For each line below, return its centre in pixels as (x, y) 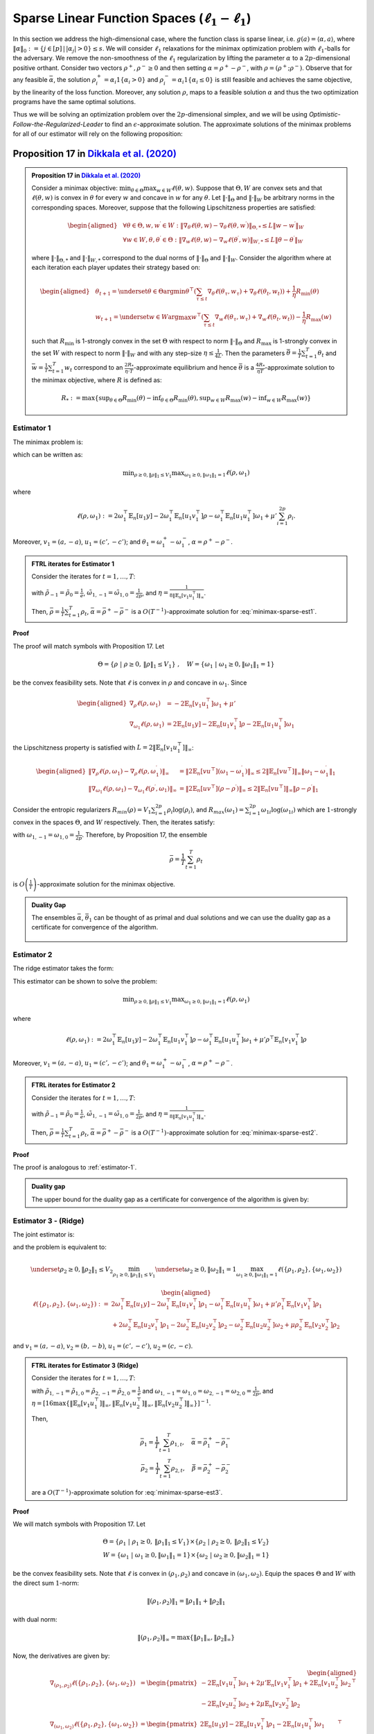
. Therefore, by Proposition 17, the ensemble (145, 835)
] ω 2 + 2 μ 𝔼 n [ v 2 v (262, 1704)
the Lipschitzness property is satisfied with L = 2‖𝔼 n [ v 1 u (95, 748)
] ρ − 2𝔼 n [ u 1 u (259, 725)
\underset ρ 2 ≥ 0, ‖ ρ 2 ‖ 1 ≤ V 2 (72, 1270)
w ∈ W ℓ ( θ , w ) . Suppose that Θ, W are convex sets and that (239, 189)
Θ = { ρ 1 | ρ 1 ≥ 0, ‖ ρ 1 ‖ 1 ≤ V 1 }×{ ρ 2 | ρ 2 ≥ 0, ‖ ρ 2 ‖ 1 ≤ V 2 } (186, 1542)
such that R (48, 341)
